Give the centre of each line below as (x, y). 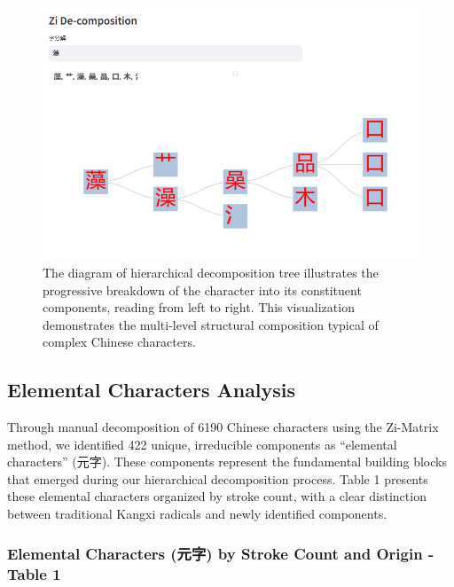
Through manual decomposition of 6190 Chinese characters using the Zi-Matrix (223, 427)
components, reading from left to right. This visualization (199, 307)
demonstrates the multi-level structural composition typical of (211, 324)
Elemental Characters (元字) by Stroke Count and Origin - (221, 553)
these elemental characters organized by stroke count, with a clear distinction (217, 496)
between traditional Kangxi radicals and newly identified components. (197, 514)
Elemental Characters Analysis (152, 390)
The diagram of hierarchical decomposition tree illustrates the (211, 272)
